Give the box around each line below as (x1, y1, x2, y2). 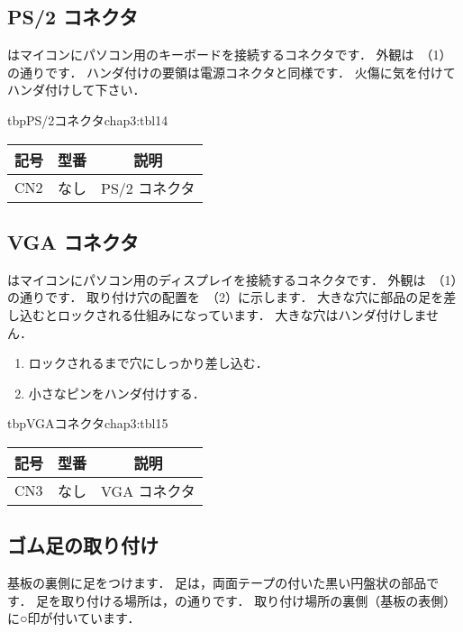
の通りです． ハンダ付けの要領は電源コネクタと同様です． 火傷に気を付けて (7, 62, 456, 81)
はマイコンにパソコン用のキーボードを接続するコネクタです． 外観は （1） (7, 45, 452, 64)
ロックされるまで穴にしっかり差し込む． (28, 353, 268, 372)
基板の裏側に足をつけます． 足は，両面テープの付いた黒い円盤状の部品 (7, 573, 427, 592)
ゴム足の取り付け (7, 531, 159, 559)
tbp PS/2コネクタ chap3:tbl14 (7, 110, 168, 129)
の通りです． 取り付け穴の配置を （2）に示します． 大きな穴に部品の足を (7, 288, 444, 307)
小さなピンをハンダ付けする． (28, 383, 205, 402)
